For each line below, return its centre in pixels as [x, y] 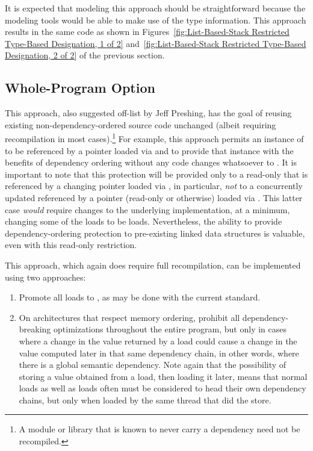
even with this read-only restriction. [71, 245]
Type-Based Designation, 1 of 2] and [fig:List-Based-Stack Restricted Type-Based [156, 43]
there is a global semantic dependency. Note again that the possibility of [153, 365]
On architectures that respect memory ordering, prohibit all [129, 317]
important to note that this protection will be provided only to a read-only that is [156, 174]
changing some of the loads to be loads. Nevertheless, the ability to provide [144, 221]
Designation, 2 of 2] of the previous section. [85, 55]
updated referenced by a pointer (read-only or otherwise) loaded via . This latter [154, 197]
